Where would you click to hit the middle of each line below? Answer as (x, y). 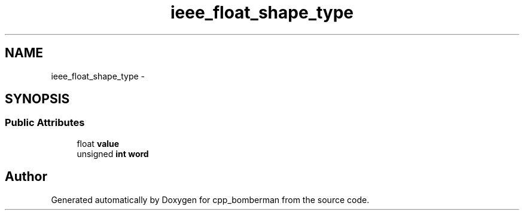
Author (26, 177)
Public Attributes (45, 123)
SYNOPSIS (37, 99)
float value (98, 143)
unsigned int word (113, 153)
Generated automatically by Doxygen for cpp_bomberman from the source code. (210, 199)
